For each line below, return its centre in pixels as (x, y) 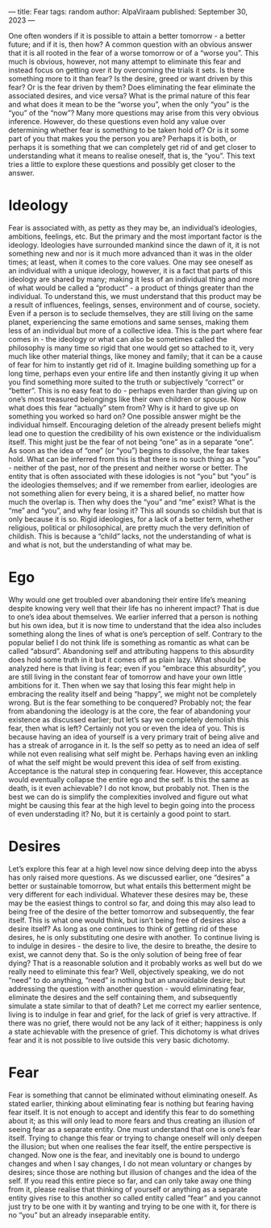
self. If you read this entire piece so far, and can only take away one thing (130, 1180)
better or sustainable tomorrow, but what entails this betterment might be (130, 885)
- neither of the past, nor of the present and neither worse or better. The (128, 468)
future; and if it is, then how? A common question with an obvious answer (130, 44)
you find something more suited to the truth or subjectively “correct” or (126, 381)
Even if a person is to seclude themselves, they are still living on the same (131, 313)
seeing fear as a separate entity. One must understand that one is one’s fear (134, 1129)
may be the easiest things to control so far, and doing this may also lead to (132, 903)
